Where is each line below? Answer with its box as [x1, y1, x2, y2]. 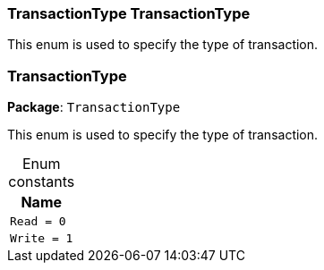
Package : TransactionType [7, 99, 181, 115]
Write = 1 [10, 232, 73, 246]
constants [8, 173, 75, 191]
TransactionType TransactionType [7, 4, 251, 22]
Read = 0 [10, 215, 66, 229]
